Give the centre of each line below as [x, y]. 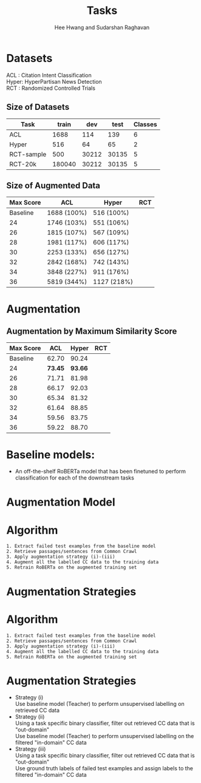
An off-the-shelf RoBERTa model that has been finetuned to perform [101, 472]
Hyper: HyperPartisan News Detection [54, 81]
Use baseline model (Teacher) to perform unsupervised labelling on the [104, 736]
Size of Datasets [38, 107]
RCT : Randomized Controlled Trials [51, 88]
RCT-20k [23, 164]
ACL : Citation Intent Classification [49, 75]
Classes [145, 124]
